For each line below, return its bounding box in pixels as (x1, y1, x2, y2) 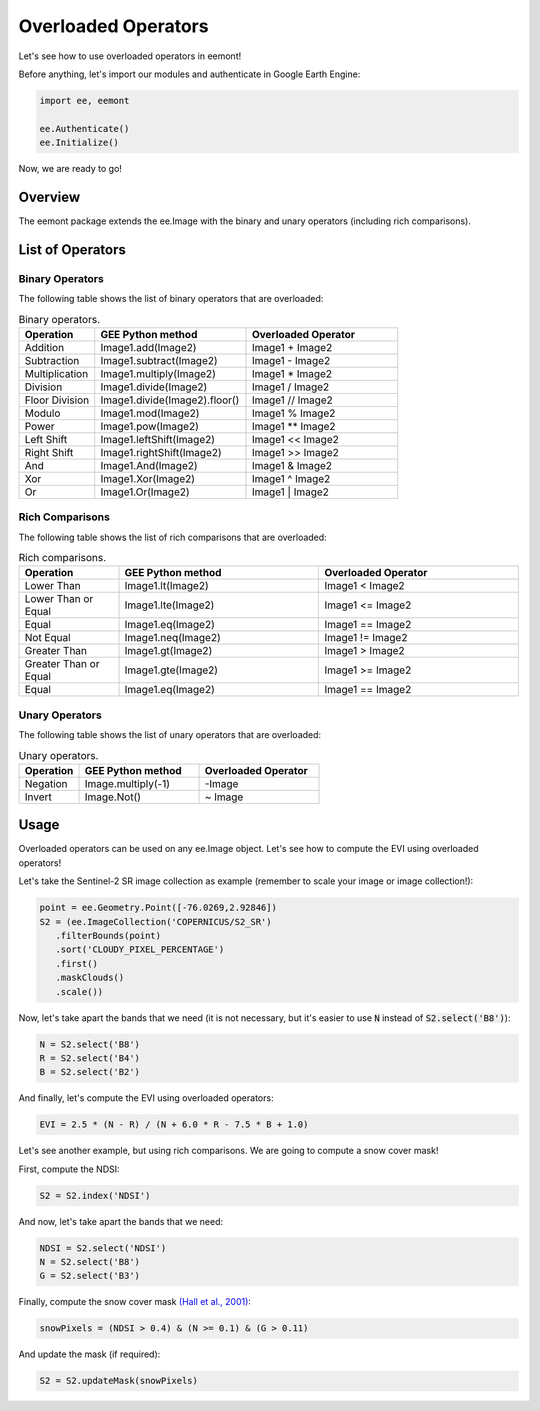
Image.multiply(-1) (84, 776, 170, 790)
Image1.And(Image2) (100, 458, 199, 472)
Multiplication (24, 366, 89, 380)
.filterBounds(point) (55, 930, 162, 941)
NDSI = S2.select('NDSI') (39, 1242, 167, 1254)
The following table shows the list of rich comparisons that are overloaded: (18, 531, 327, 543)
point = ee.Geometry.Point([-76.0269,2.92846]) (39, 902, 277, 914)
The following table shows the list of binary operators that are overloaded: (18, 293, 324, 305)
